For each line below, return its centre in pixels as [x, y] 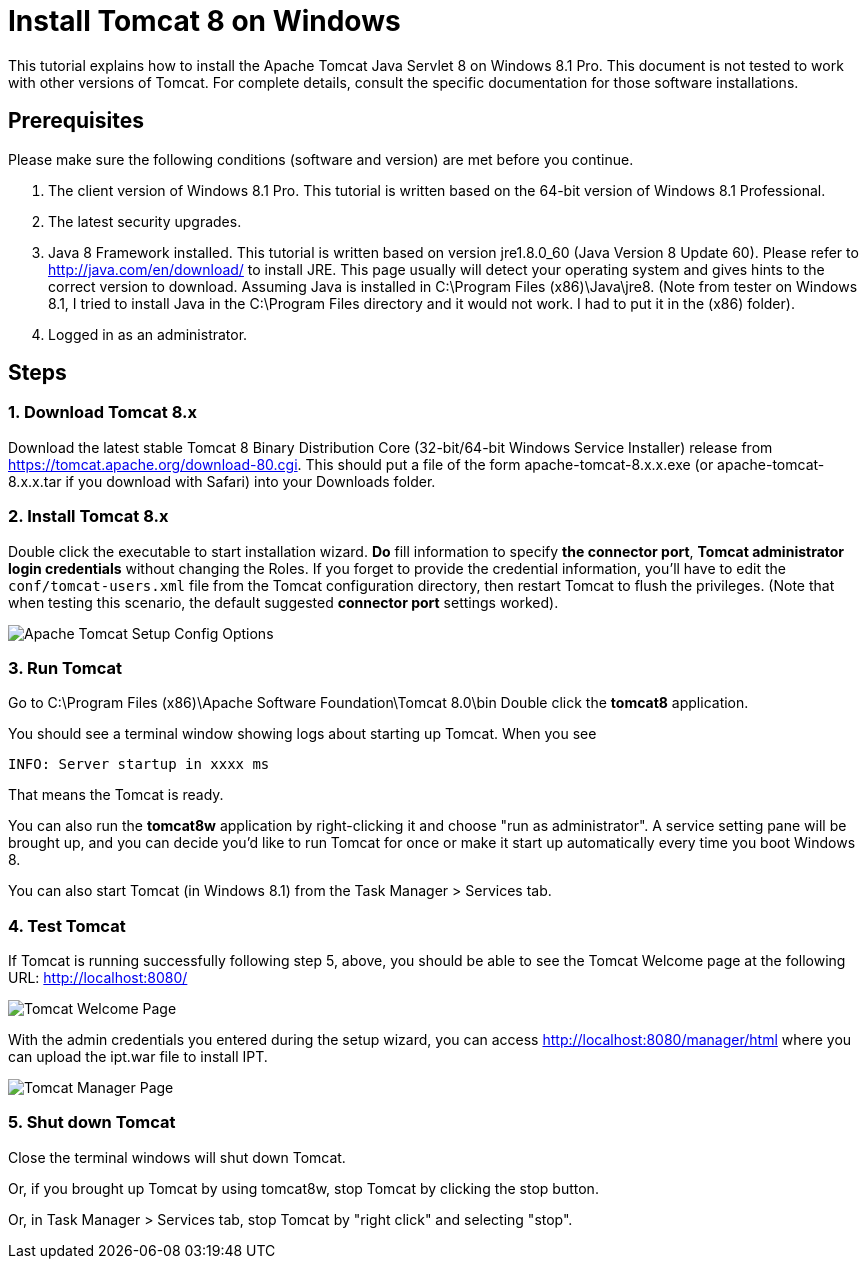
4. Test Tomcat [67, 925]
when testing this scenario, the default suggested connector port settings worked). [283, 602]
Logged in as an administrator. [148, 334]
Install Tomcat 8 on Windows [204, 21]
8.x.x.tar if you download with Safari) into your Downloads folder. [222, 481]
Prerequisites [76, 121]
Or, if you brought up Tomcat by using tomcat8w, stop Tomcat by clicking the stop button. [303, 1188]
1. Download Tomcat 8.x [102, 412]
